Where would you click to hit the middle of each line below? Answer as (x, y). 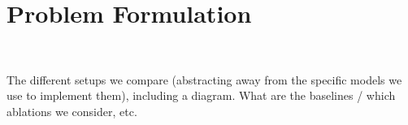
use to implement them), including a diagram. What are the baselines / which (201, 95)
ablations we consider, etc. (72, 111)
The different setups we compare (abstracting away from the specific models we (204, 79)
